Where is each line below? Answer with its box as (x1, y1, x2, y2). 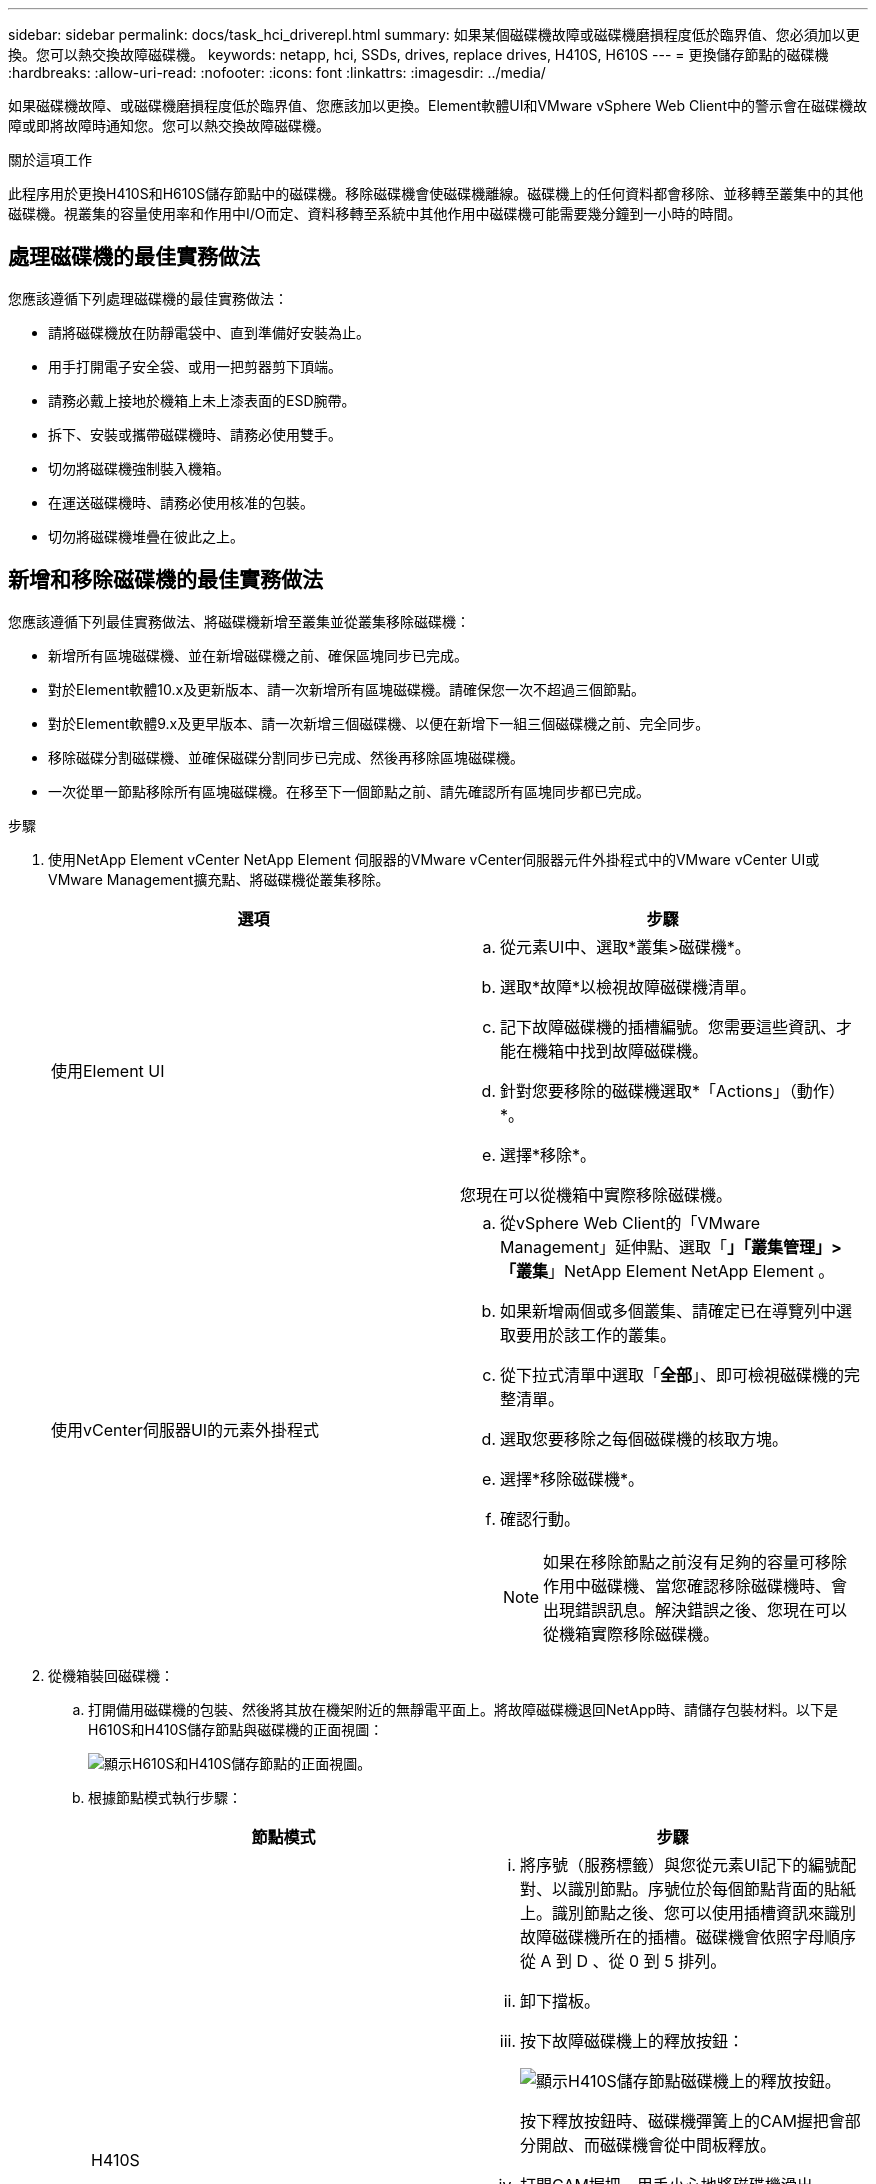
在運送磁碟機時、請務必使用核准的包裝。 (48, 493, 314, 511)
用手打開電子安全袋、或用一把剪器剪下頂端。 (48, 357, 342, 375)
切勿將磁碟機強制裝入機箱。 (48, 459, 230, 477)
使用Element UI (51, 1060, 165, 1081)
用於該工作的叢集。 (532, 1324, 677, 1345)
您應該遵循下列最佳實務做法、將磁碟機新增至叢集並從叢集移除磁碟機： (8, 612, 470, 630)
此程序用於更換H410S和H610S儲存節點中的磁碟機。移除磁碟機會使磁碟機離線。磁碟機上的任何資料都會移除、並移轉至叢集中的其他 (8, 185, 864, 202)
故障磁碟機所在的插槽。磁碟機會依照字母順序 (520, 1926, 857, 1947)
